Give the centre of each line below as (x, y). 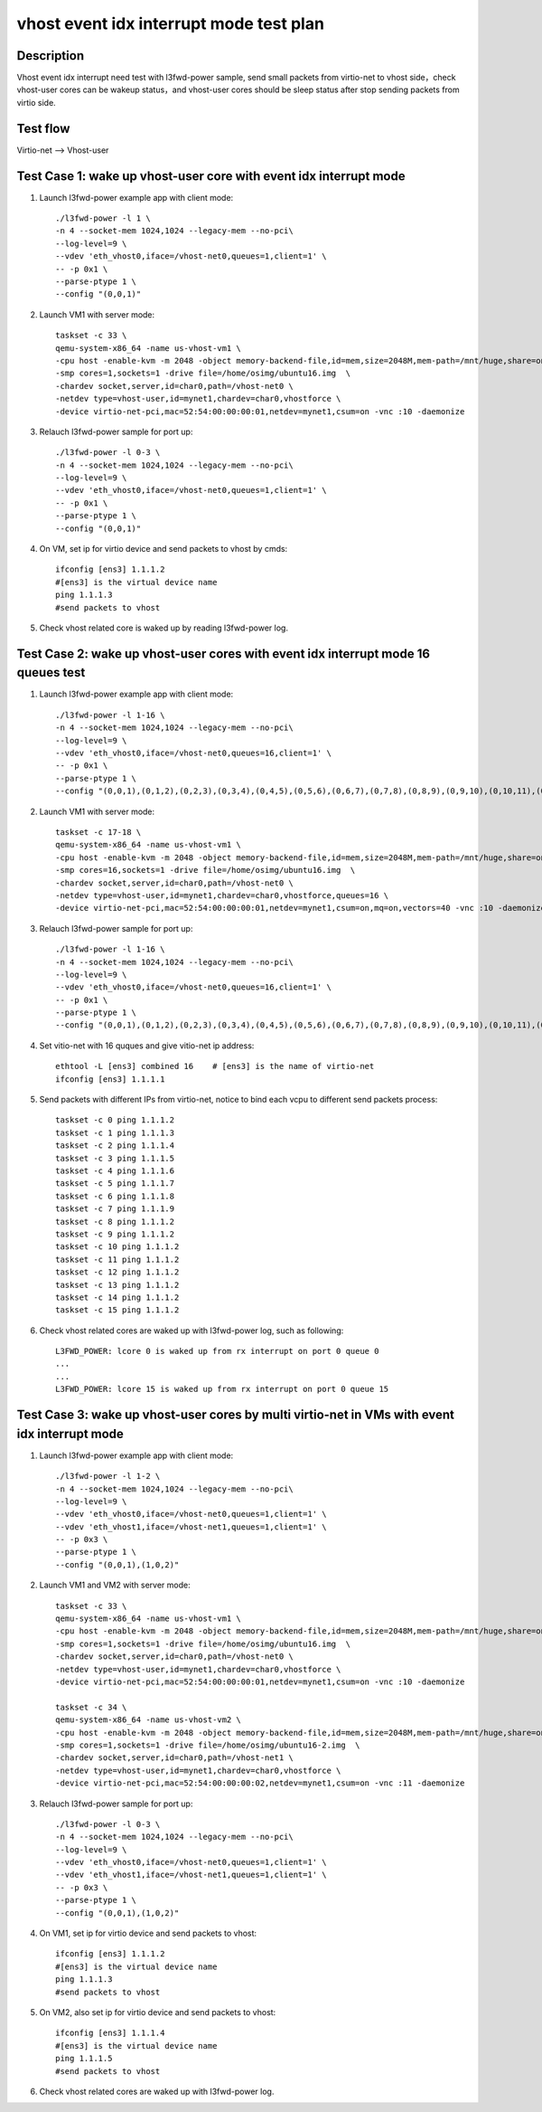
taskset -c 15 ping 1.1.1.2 (117, 1310)
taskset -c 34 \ (91, 1707)
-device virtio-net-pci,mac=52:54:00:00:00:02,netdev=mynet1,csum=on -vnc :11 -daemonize (260, 1783)
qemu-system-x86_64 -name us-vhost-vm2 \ (148, 1720)
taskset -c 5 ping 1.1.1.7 (115, 1184)
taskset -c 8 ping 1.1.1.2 (115, 1222)
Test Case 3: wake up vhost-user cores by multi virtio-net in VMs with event (236, 1415)
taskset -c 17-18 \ (98, 832)
